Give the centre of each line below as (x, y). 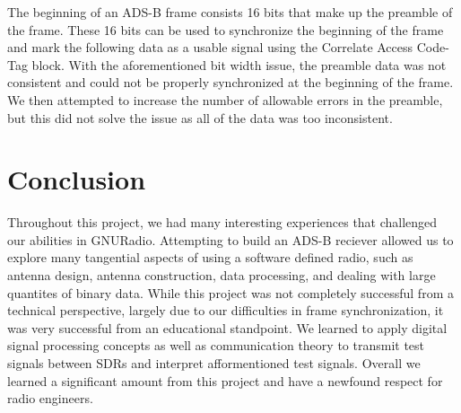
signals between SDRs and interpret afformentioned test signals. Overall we (214, 363)
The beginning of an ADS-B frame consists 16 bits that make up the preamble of (230, 12)
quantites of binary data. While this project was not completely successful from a (230, 292)
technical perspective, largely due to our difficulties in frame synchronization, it (226, 310)
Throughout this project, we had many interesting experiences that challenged (222, 222)
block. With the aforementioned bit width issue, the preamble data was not (239, 64)
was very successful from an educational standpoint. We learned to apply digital (227, 327)
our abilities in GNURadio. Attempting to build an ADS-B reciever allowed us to (230, 239)
